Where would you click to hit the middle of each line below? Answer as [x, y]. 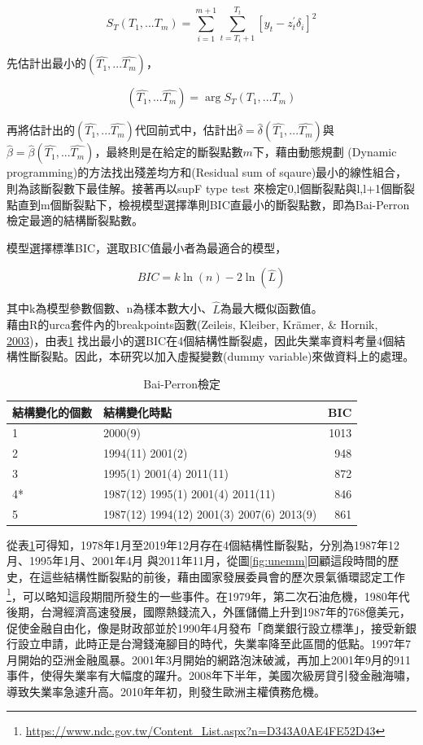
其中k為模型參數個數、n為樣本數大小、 [110, 308]
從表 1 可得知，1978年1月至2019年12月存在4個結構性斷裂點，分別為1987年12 [203, 544]
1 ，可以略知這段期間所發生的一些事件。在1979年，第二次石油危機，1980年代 [208, 594]
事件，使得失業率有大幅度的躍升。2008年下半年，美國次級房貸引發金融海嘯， [211, 675]
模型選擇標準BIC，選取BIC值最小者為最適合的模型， [147, 247]
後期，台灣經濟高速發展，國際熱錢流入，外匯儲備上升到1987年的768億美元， [209, 611]
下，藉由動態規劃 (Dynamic [325, 152]
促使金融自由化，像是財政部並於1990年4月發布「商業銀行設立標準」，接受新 [206, 627]
